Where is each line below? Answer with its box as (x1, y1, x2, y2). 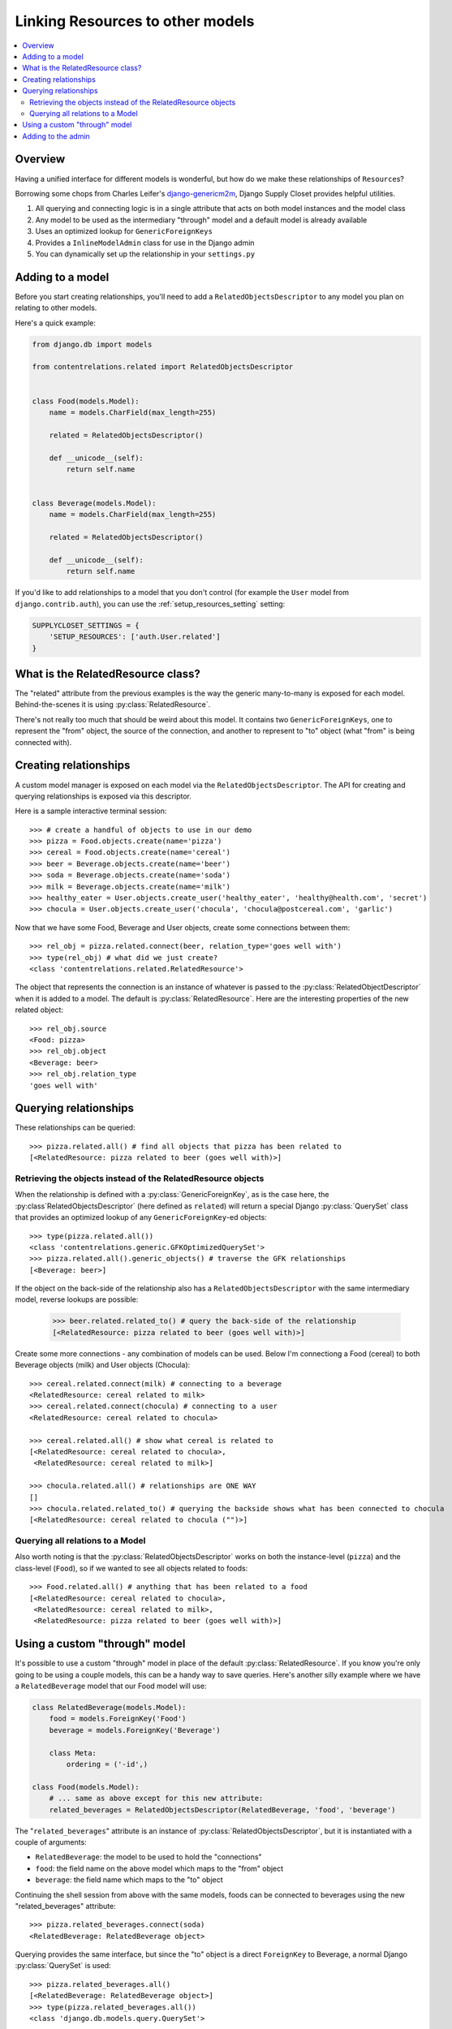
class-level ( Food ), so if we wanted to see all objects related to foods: (15, 1563, 248, 1573)
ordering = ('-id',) (66, 1760, 149, 1768)
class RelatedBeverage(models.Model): (32, 1703, 187, 1712)
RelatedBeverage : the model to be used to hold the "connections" (35, 1852, 263, 1862)
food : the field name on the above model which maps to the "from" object (35, 1863, 284, 1873)
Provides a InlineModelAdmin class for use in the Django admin (35, 238, 255, 248)
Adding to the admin (22, 131, 91, 141)
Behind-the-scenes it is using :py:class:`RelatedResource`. (15, 700, 211, 709)
